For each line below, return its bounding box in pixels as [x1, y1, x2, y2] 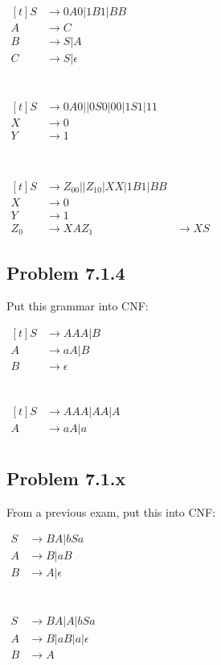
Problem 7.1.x [6, 465, 126, 490]
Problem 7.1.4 [6, 260, 125, 285]
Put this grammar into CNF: [6, 297, 149, 314]
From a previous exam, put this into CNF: [6, 503, 216, 520]
